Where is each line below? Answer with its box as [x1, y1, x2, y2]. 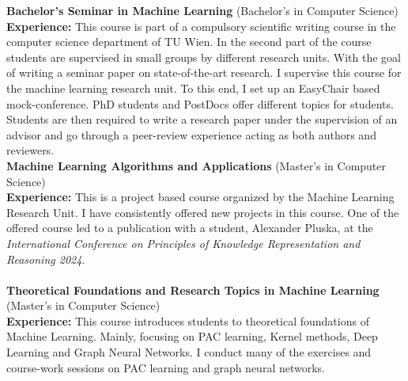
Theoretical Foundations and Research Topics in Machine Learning [6, 281, 380, 298]
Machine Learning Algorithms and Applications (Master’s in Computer [6, 157, 387, 173]
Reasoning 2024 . [6, 250, 85, 267]
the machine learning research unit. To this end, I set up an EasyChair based [6, 79, 380, 96]
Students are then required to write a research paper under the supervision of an [6, 111, 398, 128]
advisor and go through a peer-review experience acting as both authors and [6, 126, 376, 143]
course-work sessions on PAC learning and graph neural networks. [6, 359, 326, 375]
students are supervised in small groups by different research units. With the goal [6, 48, 402, 65]
